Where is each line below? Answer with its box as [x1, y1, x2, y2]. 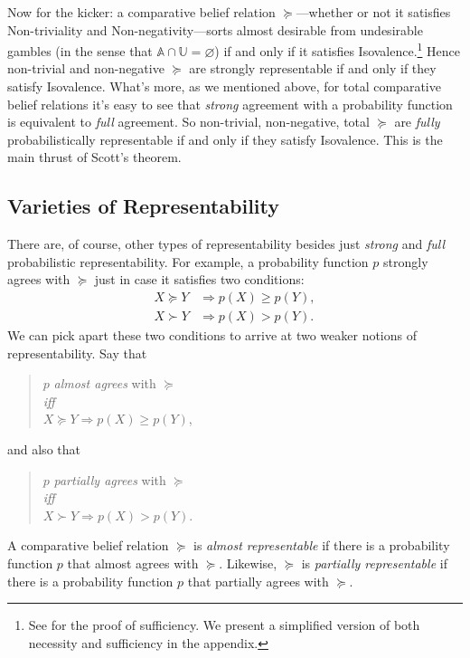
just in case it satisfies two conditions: [94, 270, 305, 289]
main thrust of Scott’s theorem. [7, 148, 182, 167]
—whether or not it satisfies [296, 3, 451, 21]
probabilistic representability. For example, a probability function [7, 252, 369, 271]
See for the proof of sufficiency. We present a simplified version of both [28, 615, 420, 634]
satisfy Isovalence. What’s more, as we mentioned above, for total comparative [7, 77, 441, 96]
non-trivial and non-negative [7, 59, 164, 78]
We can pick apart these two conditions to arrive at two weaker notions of [7, 326, 418, 345]
